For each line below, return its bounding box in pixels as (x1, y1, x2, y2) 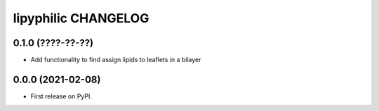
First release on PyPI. (30, 91, 93, 101)
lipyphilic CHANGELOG (13, 10, 149, 26)
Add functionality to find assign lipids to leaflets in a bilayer (30, 56, 201, 64)
